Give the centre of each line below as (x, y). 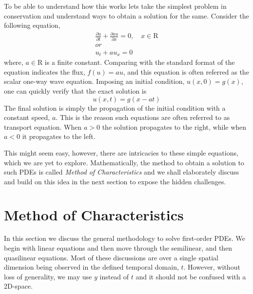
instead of (114, 276)
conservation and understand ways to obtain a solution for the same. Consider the (126, 15)
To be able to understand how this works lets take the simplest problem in (115, 6)
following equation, (32, 25)
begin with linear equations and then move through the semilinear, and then (118, 248)
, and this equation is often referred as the (186, 71)
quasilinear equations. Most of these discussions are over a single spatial (111, 257)
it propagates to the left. (59, 136)
